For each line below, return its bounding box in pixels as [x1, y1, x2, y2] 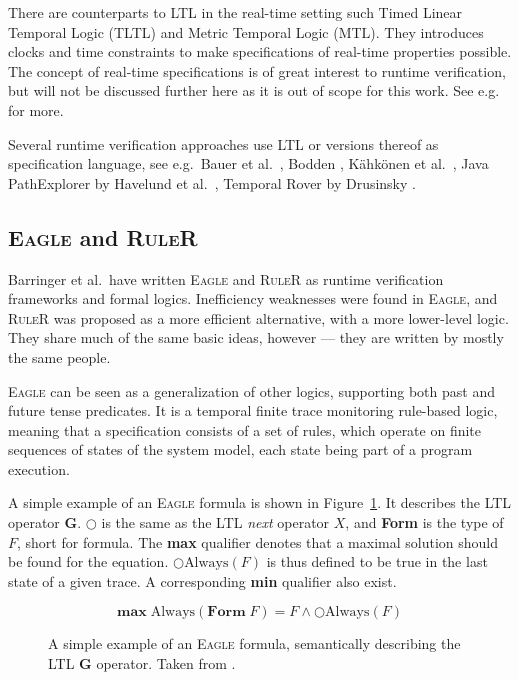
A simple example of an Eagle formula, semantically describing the [48, 633, 461, 654]
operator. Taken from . [96, 653, 236, 674]
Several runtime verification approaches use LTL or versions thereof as [8, 133, 439, 154]
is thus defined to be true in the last [266, 551, 488, 572]
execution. [8, 458, 70, 479]
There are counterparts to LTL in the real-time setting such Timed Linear [8, 2, 463, 22]
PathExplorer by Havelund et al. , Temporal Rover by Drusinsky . [8, 172, 416, 193]
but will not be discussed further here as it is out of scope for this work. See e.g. [8, 80, 500, 101]
